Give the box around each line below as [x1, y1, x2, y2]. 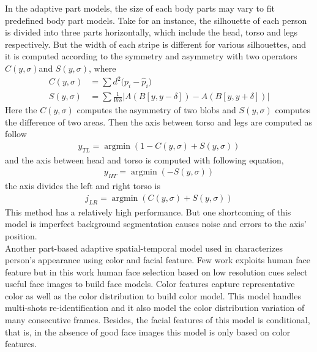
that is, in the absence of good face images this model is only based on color [5, 325, 291, 338]
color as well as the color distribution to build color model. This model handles [5, 289, 301, 302]
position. [5, 229, 37, 242]
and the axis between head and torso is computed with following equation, [5, 153, 284, 166]
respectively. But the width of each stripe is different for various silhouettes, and [5, 37, 307, 50]
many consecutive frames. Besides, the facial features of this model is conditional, [5, 313, 310, 326]
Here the [5, 103, 37, 116]
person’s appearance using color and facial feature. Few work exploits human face [5, 253, 310, 266]
